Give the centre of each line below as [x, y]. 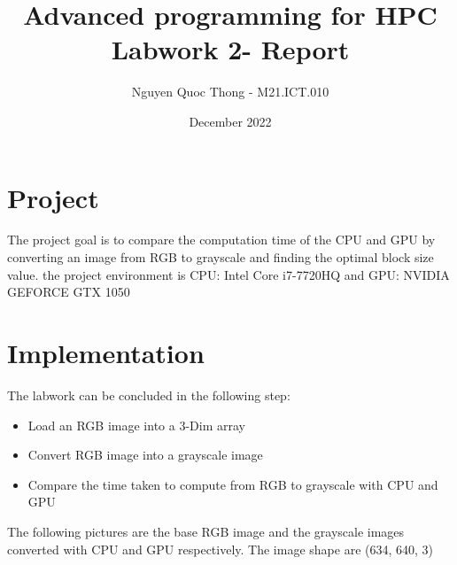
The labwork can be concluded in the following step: [149, 395]
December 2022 [230, 121]
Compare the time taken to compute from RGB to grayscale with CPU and [233, 484]
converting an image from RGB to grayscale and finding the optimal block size [221, 257]
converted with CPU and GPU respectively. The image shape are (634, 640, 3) [221, 549]
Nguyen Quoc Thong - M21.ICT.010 [230, 92]
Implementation [106, 352]
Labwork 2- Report [230, 49]
